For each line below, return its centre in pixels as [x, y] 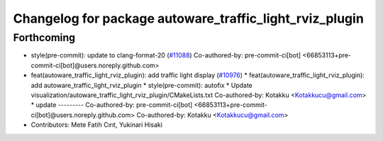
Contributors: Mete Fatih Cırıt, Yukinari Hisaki [97, 125]
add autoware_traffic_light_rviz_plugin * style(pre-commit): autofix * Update [142, 85]
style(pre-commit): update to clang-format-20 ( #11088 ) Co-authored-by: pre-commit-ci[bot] [166, 55]
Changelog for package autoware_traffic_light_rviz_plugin [189, 18]
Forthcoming [44, 38]
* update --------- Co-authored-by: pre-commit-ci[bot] [112, 105]
